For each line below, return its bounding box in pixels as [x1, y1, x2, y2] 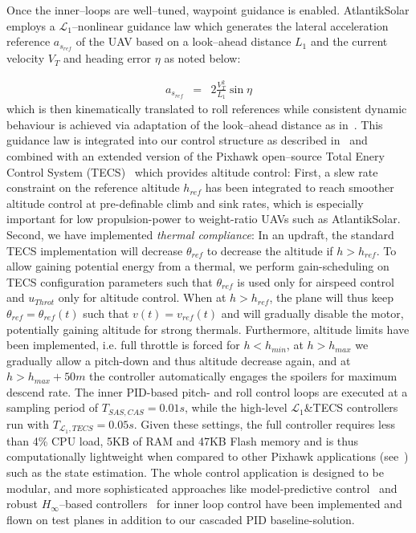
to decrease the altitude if [206, 242, 333, 258]
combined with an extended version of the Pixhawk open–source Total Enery [6, 147, 385, 164]
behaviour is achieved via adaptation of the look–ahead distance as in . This [6, 116, 383, 132]
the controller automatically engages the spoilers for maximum [89, 368, 398, 384]
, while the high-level [185, 399, 288, 416]
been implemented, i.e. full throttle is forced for [6, 336, 240, 353]
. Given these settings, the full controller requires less [133, 415, 396, 432]
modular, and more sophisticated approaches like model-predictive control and [6, 479, 398, 496]
